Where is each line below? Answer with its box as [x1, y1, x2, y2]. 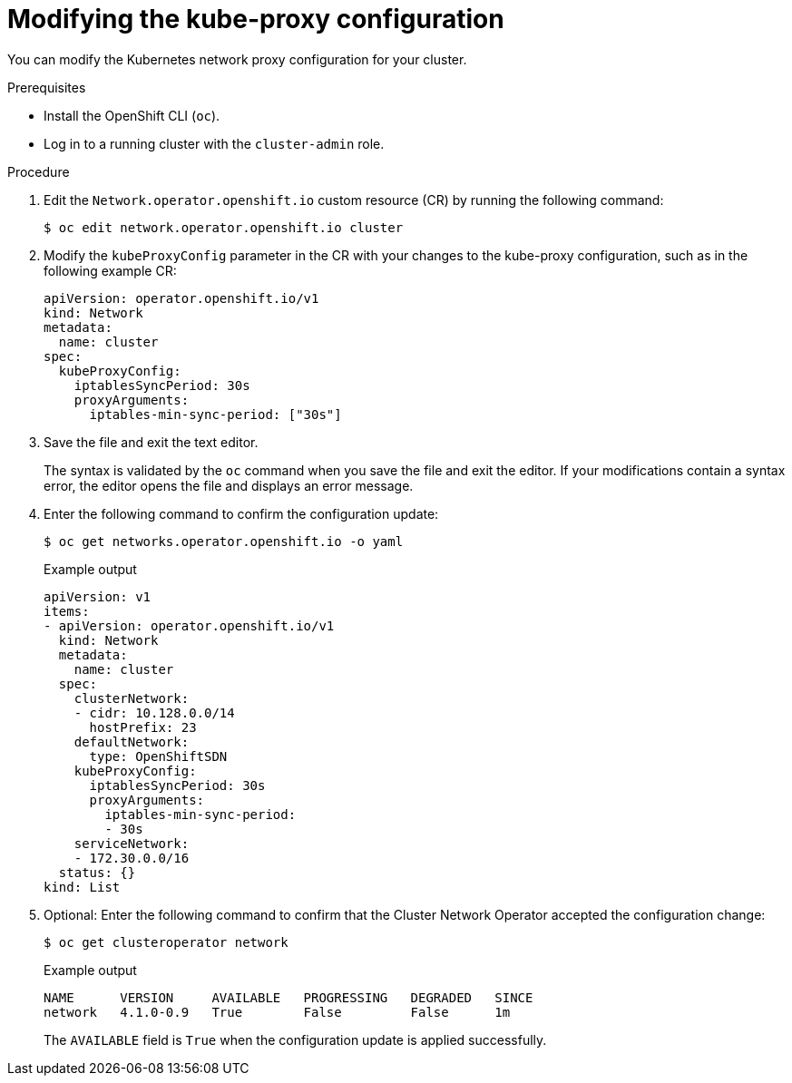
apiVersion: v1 [44, 589, 152, 604]
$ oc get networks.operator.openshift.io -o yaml [44, 533, 404, 549]
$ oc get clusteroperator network [44, 934, 288, 950]
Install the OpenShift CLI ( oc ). [44, 107, 220, 123]
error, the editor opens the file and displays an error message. [44, 477, 414, 493]
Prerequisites [7, 79, 86, 95]
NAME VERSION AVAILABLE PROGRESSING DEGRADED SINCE [44, 990, 533, 1005]
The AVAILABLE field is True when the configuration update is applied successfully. [44, 1031, 547, 1048]
